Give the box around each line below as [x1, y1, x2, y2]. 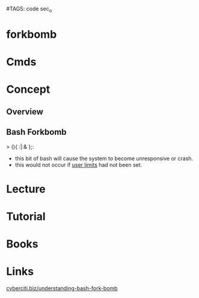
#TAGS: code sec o [6, 5, 52, 14]
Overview [6, 107, 44, 117]
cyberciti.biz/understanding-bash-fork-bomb [6, 285, 118, 292]
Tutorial [6, 210, 46, 223]
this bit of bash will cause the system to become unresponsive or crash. [14, 155, 194, 162]
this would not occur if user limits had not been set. [14, 161, 142, 168]
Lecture [6, 182, 46, 196]
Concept [6, 82, 51, 96]
